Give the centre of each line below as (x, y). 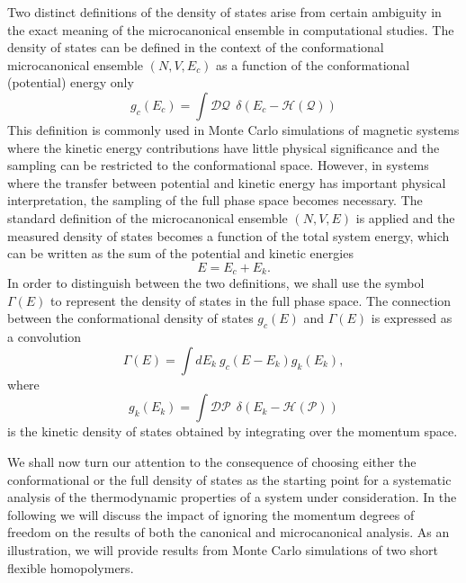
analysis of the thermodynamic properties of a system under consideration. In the (232, 497)
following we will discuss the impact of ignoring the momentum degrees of (211, 514)
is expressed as (412, 318)
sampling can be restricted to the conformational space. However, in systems (218, 165)
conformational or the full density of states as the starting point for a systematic (229, 479)
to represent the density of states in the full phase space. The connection (251, 300)
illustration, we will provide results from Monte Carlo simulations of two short (223, 549)
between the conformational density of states (130, 318)
